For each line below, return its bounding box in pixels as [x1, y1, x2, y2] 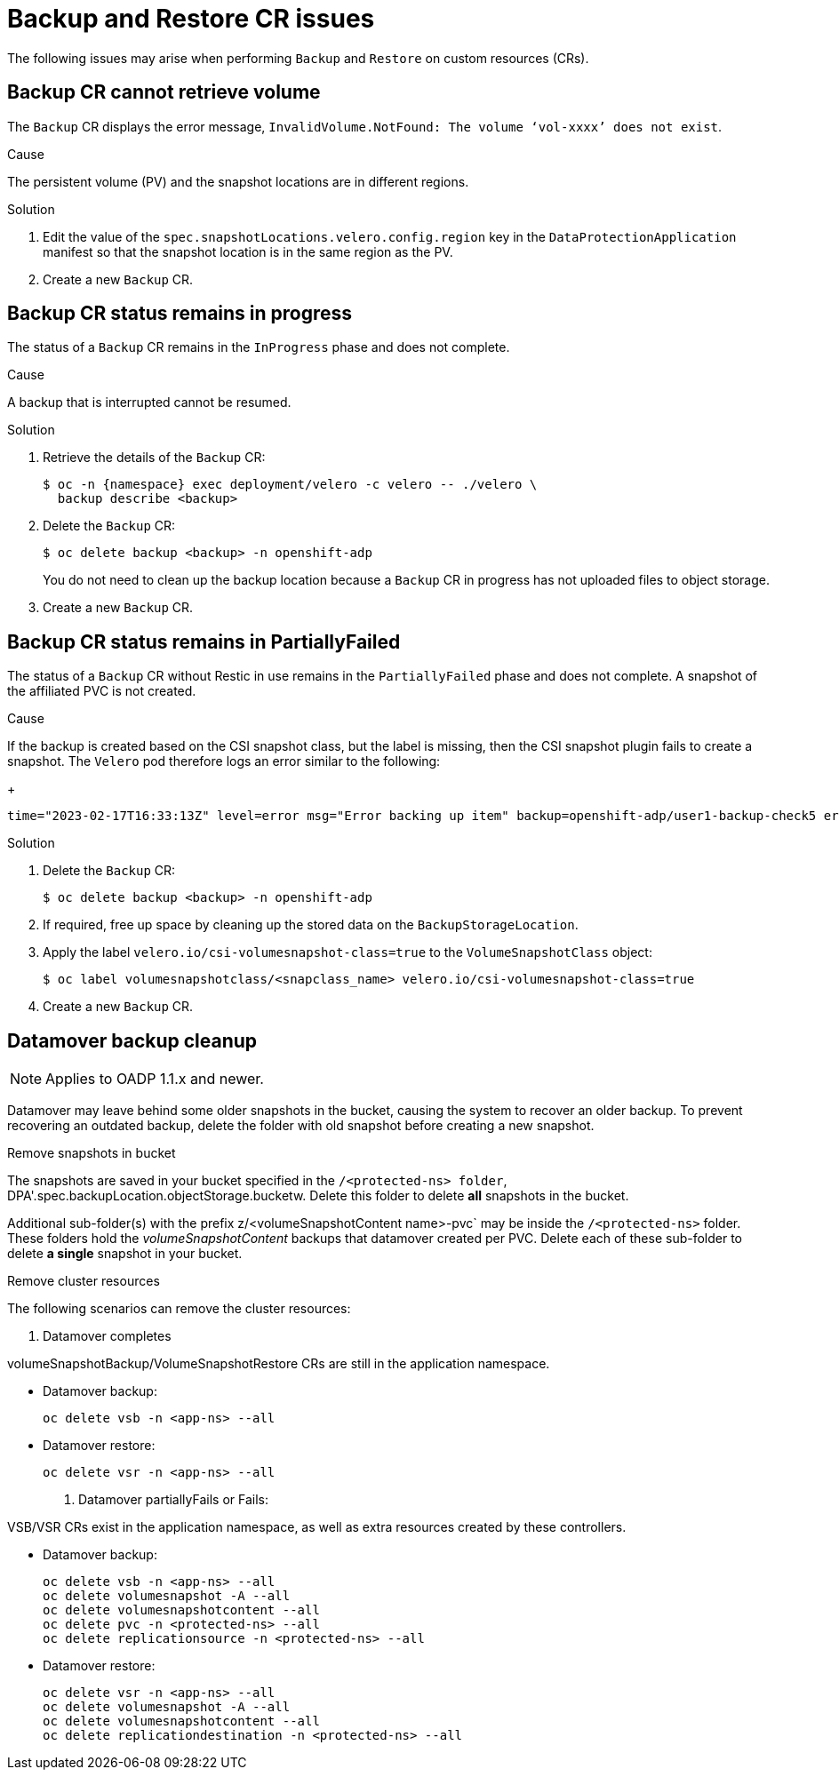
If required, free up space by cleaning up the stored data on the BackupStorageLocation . [43, 917, 579, 933]
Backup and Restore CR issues [7, 4, 375, 34]
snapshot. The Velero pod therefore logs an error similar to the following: [7, 753, 441, 769]
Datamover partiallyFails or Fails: [78, 1492, 268, 1508]
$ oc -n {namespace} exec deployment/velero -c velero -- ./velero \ [43, 477, 538, 492]
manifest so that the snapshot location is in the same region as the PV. [43, 243, 453, 259]
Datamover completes [43, 1328, 172, 1344]
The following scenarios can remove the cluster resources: [7, 1301, 351, 1317]
